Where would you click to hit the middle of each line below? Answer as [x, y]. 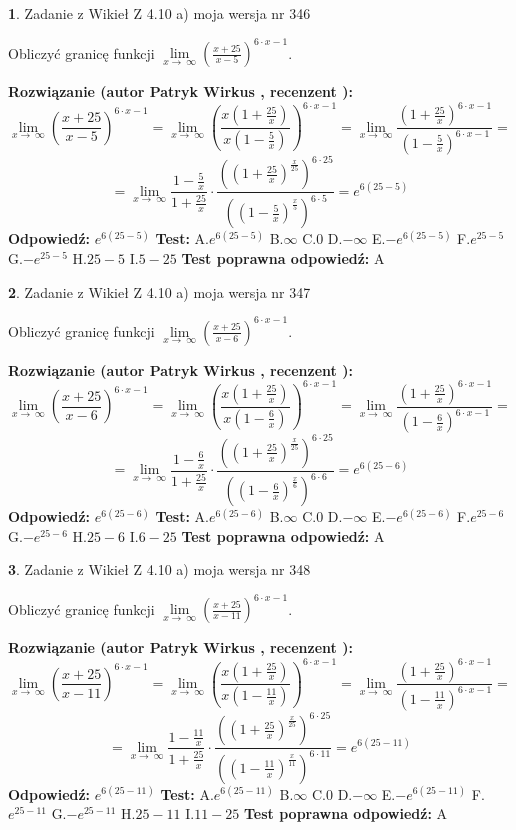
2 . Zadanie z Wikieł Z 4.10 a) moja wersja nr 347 [159, 291]
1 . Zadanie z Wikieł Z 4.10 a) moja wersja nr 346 [159, 13]
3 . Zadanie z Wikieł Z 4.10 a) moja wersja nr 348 [159, 569]
